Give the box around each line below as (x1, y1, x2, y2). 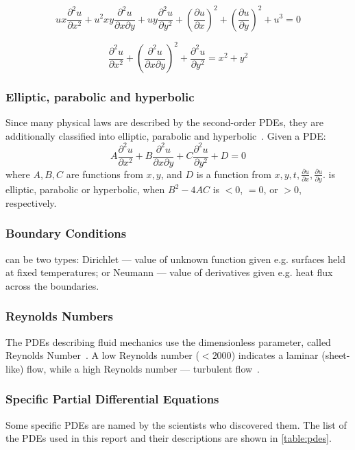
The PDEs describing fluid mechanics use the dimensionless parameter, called (5, 334, 331, 349)
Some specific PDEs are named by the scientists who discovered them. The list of (5, 417, 347, 432)
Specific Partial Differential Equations (5, 390, 219, 408)
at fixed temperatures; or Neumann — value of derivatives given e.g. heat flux (5, 265, 333, 279)
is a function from (196, 166, 271, 181)
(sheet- (321, 348, 350, 362)
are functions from (66, 166, 143, 181)
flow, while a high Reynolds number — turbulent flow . (27, 361, 260, 375)
